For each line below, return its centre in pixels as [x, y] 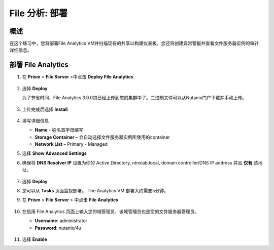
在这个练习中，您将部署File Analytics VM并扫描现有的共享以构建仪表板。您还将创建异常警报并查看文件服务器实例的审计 [134, 44]
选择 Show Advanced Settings [55, 153]
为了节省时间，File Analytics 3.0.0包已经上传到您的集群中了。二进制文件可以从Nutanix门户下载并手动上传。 [134, 98]
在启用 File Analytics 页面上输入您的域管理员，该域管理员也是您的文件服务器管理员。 [111, 211]
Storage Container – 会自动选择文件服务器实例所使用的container [102, 137]
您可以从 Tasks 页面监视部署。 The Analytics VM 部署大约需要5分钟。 [95, 191]
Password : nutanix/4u [58, 228]
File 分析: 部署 [39, 13]
